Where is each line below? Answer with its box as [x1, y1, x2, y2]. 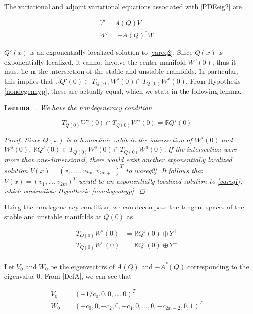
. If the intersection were [164, 144, 237, 154]
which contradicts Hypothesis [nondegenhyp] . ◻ [4, 185, 145, 195]
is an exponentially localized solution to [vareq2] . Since [30, 47, 193, 57]
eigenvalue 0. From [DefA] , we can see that [4, 271, 132, 281]
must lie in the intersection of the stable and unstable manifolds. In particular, [4, 66, 238, 76]
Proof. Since [4, 134, 41, 144]
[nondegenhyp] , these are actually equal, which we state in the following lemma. [4, 86, 242, 96]
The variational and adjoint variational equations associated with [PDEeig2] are [4, 1, 242, 11]
